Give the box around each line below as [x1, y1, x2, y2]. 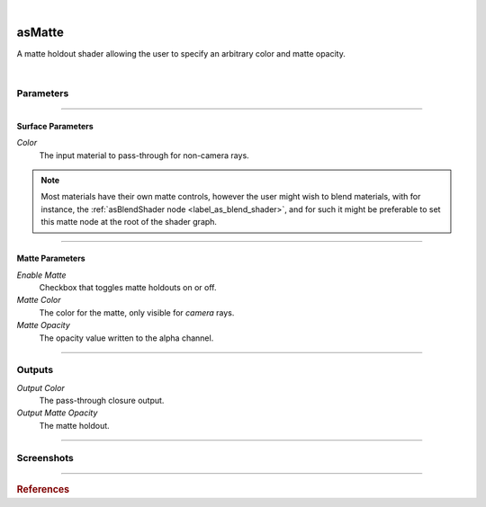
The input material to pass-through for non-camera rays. [39, 149, 249, 161]
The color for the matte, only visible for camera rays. [39, 307, 235, 318]
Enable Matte [16, 270, 67, 280]
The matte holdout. [39, 420, 110, 431]
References [16, 483, 70, 495]
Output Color [16, 382, 65, 393]
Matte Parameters [16, 253, 85, 264]
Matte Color [16, 295, 61, 306]
